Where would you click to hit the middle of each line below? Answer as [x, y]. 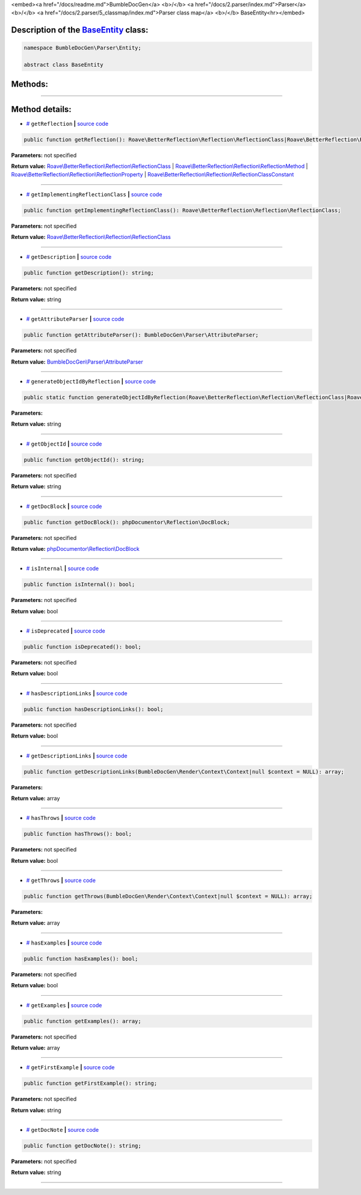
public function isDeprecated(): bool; [82, 647]
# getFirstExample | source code [70, 1067]
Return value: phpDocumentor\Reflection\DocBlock [75, 548]
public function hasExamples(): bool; [81, 958]
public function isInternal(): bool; [79, 585]
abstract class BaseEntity [63, 65]
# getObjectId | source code [64, 444]
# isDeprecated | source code [66, 631]
